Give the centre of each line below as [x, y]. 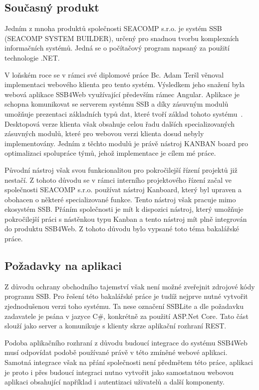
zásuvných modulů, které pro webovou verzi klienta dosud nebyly [104, 133]
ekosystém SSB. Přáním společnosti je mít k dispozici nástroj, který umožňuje [124, 209]
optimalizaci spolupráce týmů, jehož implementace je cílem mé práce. [110, 153]
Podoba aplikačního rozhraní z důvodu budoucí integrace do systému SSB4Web [126, 342]
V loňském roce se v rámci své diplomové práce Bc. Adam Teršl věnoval [114, 74]
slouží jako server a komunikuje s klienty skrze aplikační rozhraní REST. [116, 326]
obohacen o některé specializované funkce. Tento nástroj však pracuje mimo [120, 199]
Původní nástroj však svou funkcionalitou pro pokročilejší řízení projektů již [121, 169]
